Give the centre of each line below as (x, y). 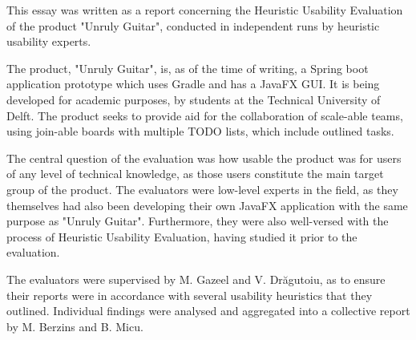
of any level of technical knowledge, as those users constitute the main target (195, 174)
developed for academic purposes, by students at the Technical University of (194, 99)
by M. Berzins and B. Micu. (75, 326)
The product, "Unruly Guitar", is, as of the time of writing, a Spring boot (188, 68)
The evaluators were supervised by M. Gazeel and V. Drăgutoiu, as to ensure (196, 279)
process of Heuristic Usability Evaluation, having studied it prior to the (182, 236)
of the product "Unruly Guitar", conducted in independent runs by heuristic (193, 25)
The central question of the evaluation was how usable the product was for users (204, 158)
